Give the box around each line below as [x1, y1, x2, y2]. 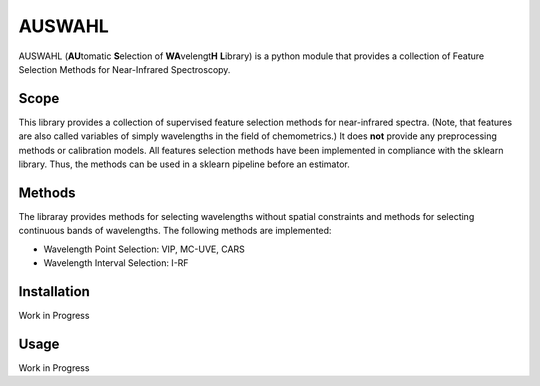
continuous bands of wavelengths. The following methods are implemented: [18, 225, 332, 237]
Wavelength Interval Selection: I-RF [43, 257, 189, 269]
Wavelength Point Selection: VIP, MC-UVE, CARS [43, 243, 245, 255]
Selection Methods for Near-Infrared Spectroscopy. [18, 63, 231, 75]
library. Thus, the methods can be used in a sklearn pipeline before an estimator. [18, 158, 350, 170]
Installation [18, 283, 90, 300]
